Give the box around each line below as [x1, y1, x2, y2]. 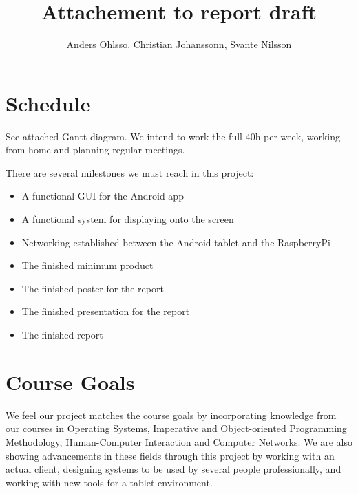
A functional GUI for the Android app [21, 189, 184, 203]
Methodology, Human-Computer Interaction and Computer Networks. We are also [6, 434, 352, 449]
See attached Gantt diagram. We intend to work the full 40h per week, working [6, 129, 340, 143]
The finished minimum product [21, 258, 154, 272]
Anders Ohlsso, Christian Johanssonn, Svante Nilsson [66, 37, 292, 52]
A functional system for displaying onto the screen [21, 212, 234, 226]
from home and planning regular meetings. [6, 142, 185, 157]
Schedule [6, 89, 91, 117]
